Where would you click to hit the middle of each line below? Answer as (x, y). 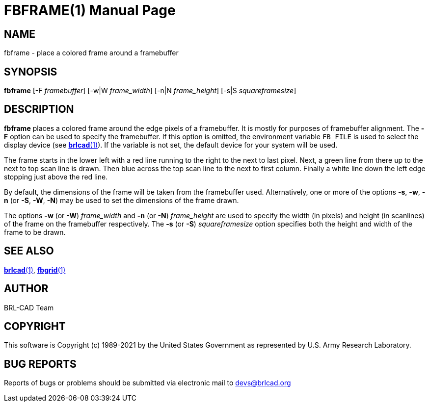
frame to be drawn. (35, 232)
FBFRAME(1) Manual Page (90, 10)
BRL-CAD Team (29, 307)
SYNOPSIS (31, 72)
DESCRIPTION (39, 109)
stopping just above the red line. (56, 177)
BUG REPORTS (40, 364)
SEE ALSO (29, 251)
